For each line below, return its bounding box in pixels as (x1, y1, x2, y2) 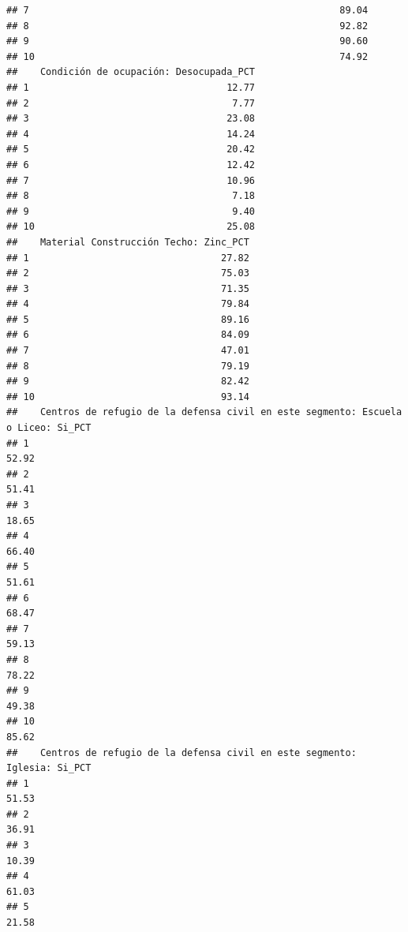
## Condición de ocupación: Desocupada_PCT (6, 66, 255, 78)
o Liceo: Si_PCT (6, 422, 92, 434)
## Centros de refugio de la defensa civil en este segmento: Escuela (6, 406, 402, 418)
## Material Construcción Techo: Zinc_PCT (6, 236, 249, 248)
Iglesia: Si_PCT (6, 762, 92, 774)
